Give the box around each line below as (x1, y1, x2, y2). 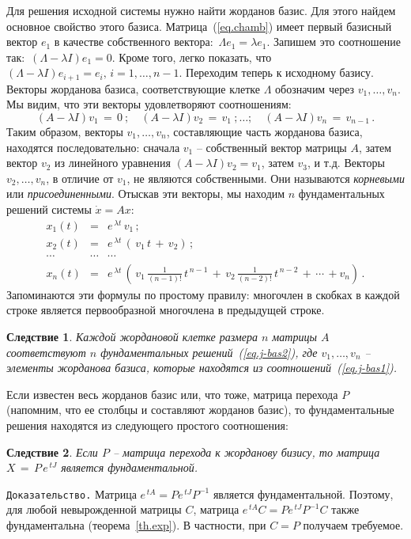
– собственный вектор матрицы (196, 139, 347, 155)
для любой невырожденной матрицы (6, 501, 182, 518)
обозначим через (275, 80, 355, 97)
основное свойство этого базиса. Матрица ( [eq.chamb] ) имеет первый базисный (6, 17, 392, 34)
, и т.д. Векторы (307, 154, 385, 171)
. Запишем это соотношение (266, 33, 402, 50)
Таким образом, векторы (6, 123, 123, 140)
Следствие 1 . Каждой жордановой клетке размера (6, 328, 258, 345)
